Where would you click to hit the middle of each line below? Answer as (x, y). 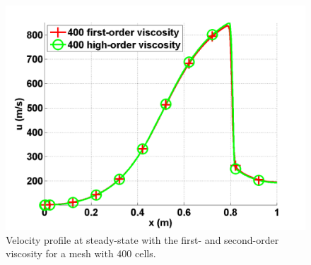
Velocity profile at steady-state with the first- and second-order (142, 239)
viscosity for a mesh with (60, 253)
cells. (146, 253)
